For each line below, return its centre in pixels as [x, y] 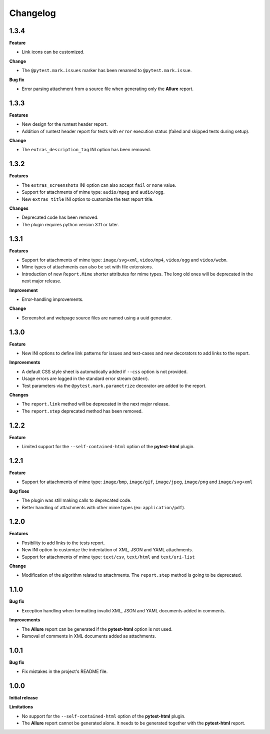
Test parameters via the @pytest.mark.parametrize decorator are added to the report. [114, 386]
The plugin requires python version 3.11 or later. [70, 224]
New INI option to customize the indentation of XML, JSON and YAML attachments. [107, 550]
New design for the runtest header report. [65, 124]
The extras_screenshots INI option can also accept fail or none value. [99, 185]
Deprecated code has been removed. [60, 217]
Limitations [21, 707]
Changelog [32, 13]
